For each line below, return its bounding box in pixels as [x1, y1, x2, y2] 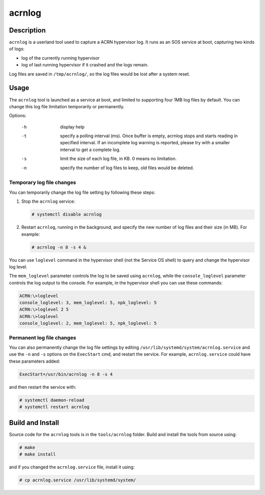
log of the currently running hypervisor [21, 55, 100, 61]
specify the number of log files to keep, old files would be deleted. [60, 165, 194, 171]
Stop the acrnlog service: [21, 198, 76, 204]
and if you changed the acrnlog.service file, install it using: [9, 464, 135, 470]
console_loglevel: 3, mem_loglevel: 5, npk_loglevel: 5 [19, 300, 157, 306]
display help [60, 124, 85, 130]
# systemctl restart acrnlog [19, 404, 90, 410]
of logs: [9, 46, 25, 52]
